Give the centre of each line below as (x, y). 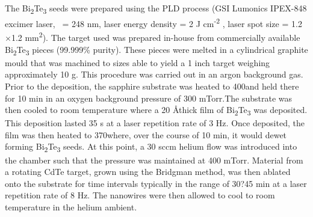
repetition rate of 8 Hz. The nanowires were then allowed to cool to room (140, 195)
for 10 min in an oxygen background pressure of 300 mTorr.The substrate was (149, 98)
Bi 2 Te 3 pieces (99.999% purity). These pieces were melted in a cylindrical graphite (156, 50)
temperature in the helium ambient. (71, 206)
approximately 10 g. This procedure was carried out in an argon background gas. (154, 74)
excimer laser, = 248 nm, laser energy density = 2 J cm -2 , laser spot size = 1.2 (153, 23)
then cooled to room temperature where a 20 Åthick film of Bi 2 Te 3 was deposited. (156, 110)
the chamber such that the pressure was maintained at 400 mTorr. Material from (154, 160)
